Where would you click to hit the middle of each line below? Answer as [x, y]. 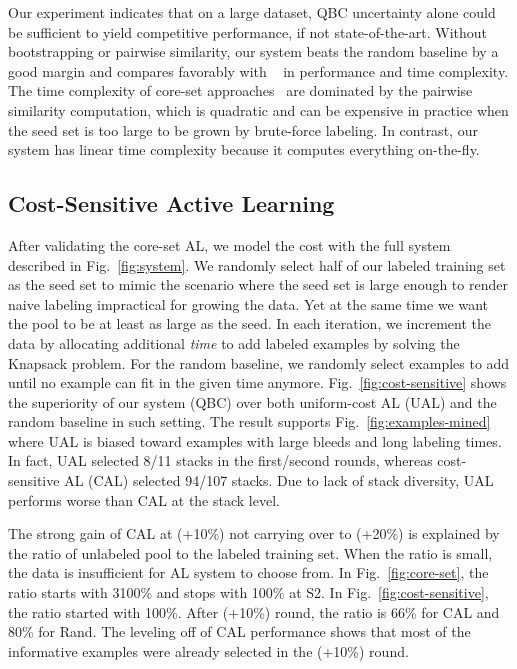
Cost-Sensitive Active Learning [171, 203]
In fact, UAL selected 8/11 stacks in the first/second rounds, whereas [220, 460]
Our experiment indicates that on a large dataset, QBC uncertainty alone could [252, 12]
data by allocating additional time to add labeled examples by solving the [234, 342]
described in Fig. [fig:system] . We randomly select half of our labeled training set [257, 264]
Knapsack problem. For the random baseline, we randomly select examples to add [259, 362]
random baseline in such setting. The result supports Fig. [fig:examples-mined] [249, 421]
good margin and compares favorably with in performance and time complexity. [258, 70]
